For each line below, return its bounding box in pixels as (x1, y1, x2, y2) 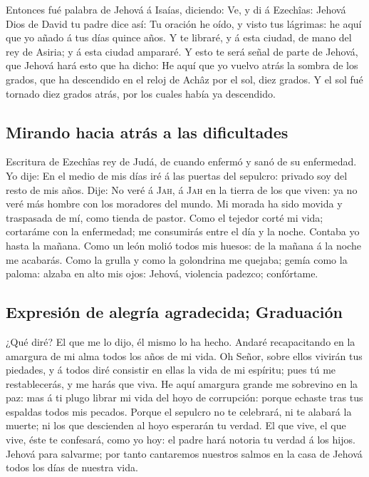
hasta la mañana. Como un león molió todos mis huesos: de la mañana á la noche (6, 237, 361, 252)
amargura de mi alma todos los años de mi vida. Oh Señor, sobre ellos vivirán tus (6, 348, 363, 363)
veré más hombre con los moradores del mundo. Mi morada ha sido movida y (6, 196, 343, 211)
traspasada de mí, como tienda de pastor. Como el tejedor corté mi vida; (6, 210, 323, 225)
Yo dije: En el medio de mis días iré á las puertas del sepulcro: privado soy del (6, 168, 348, 183)
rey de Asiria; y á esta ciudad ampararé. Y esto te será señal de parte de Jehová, (6, 43, 358, 58)
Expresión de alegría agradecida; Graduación (6, 301, 343, 323)
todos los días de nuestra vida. (6, 460, 138, 475)
